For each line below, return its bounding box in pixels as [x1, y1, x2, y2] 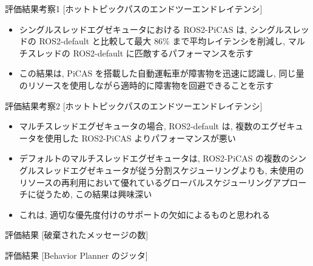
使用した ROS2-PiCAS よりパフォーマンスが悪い [44, 131, 236, 144]
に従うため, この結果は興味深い [27, 188, 152, 200]
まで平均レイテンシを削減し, [172, 35, 285, 47]
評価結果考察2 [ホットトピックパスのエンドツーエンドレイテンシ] [5, 99, 263, 112]
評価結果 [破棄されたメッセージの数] [5, 228, 149, 241]
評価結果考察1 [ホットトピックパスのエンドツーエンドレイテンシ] [5, 2, 263, 15]
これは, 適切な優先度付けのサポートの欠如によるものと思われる [19, 208, 271, 220]
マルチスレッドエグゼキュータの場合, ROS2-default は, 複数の [19, 120, 261, 132]
